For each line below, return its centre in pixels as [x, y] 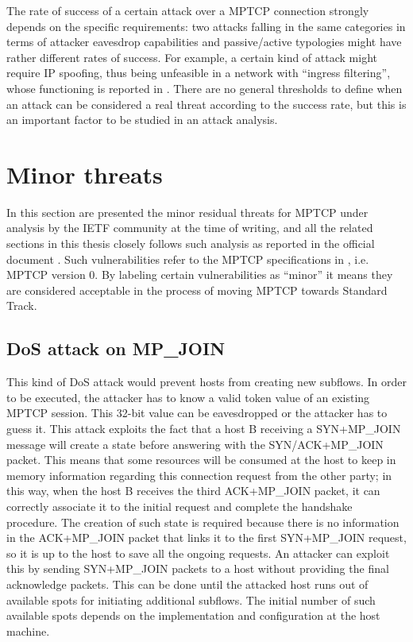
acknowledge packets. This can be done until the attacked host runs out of [187, 584]
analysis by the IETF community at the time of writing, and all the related [190, 228]
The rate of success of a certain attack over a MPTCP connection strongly [188, 10]
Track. [22, 306]
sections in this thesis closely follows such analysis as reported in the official [191, 244]
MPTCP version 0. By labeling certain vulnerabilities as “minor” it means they [200, 275]
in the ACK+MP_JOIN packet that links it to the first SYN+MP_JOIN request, [206, 538]
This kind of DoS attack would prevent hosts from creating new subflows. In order [206, 382]
